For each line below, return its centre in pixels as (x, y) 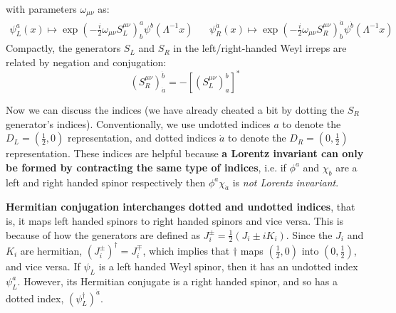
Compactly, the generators (63, 48)
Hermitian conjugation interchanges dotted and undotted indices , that (181, 207)
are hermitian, (51, 250)
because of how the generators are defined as (103, 234)
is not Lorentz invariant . (286, 182)
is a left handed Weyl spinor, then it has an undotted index (228, 266)
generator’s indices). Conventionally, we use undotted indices (138, 123)
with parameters (41, 9)
